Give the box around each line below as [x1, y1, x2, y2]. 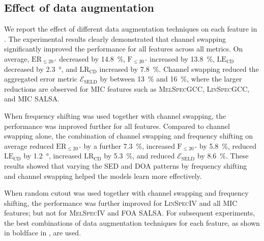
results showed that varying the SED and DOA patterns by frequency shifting [4, 160, 247, 171]
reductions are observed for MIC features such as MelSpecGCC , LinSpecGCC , [4, 83, 250, 94]
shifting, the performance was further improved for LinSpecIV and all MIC [4, 197, 238, 208]
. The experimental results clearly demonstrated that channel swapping [4, 33, 226, 44]
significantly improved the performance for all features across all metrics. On [4, 43, 243, 54]
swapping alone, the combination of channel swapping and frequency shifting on [4, 130, 253, 141]
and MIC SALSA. [4, 93, 60, 104]
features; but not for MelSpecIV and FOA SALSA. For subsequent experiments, [4, 207, 255, 218]
